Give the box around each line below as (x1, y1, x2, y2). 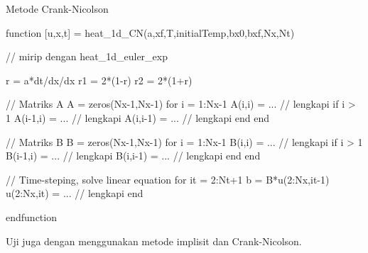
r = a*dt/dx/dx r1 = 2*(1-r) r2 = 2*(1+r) (6, 72, 193, 87)
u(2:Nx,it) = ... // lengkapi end (6, 186, 144, 201)
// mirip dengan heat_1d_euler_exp (6, 49, 168, 64)
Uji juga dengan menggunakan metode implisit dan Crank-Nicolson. (6, 233, 302, 248)
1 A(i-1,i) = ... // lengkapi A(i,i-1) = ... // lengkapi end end (6, 110, 270, 125)
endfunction (6, 209, 57, 224)
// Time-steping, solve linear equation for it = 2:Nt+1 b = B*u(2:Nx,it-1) (6, 172, 330, 186)
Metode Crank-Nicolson (6, 1, 109, 16)
